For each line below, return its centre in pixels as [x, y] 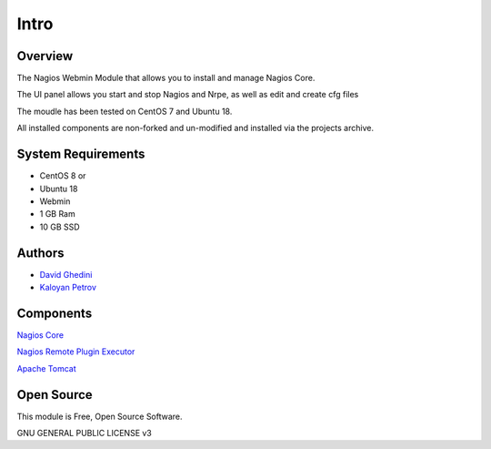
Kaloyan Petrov [68, 287]
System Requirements [81, 154]
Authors [40, 253]
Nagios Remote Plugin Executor [76, 352]
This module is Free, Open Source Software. [100, 416]
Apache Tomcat [46, 368]
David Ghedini [66, 274]
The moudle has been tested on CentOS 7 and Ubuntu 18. [125, 111]
